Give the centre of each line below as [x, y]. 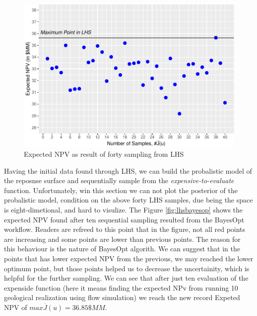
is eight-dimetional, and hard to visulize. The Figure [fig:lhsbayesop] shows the [124, 210]
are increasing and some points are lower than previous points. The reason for [122, 239]
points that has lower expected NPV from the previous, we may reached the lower [129, 259]
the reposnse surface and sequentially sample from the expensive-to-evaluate [119, 180]
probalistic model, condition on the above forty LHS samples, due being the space [128, 200]
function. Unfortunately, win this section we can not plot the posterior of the [121, 190]
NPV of [16, 307]
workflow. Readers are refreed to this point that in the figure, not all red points [125, 229]
